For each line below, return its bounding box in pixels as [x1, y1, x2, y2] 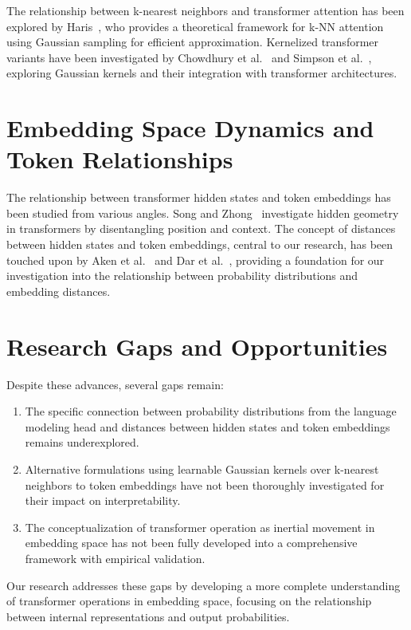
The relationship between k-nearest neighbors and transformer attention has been [6, 2, 405, 18]
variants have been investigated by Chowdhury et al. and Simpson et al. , [6, 49, 372, 65]
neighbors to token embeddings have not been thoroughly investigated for [25, 476, 385, 493]
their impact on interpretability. [25, 492, 181, 509]
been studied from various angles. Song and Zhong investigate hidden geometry [6, 204, 399, 221]
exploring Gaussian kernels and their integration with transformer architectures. [6, 65, 397, 81]
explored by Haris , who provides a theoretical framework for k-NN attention [6, 18, 384, 34]
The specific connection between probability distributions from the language [25, 403, 397, 419]
